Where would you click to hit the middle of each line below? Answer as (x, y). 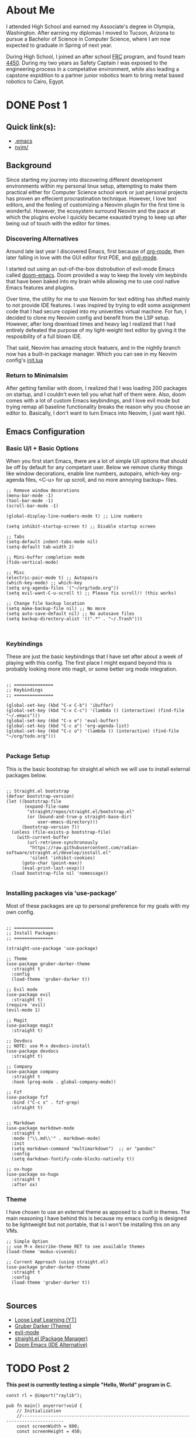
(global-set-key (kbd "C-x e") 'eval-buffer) (62, 721)
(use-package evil (28, 994)
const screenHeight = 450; (49, 1431)
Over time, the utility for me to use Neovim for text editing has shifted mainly (98, 299)
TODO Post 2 (38, 1368)
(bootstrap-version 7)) (51, 827)
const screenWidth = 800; (48, 1426)
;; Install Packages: (32, 933)
